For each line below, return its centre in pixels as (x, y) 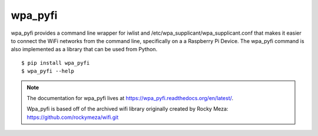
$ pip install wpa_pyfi (56, 63)
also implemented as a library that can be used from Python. (84, 49)
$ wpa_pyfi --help (48, 71)
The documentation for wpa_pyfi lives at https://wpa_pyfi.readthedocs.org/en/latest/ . (130, 98)
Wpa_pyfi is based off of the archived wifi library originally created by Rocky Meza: (127, 109)
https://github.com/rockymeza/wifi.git (73, 117)
